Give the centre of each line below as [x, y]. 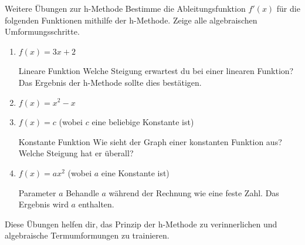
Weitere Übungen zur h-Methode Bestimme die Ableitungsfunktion [125, 8]
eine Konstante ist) [135, 172]
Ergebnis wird [43, 204]
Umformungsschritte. [42, 31]
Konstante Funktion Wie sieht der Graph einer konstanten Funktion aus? [150, 141]
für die [288, 8]
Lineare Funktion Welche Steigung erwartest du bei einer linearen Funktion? [156, 71]
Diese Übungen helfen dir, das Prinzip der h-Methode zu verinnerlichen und [141, 224]
